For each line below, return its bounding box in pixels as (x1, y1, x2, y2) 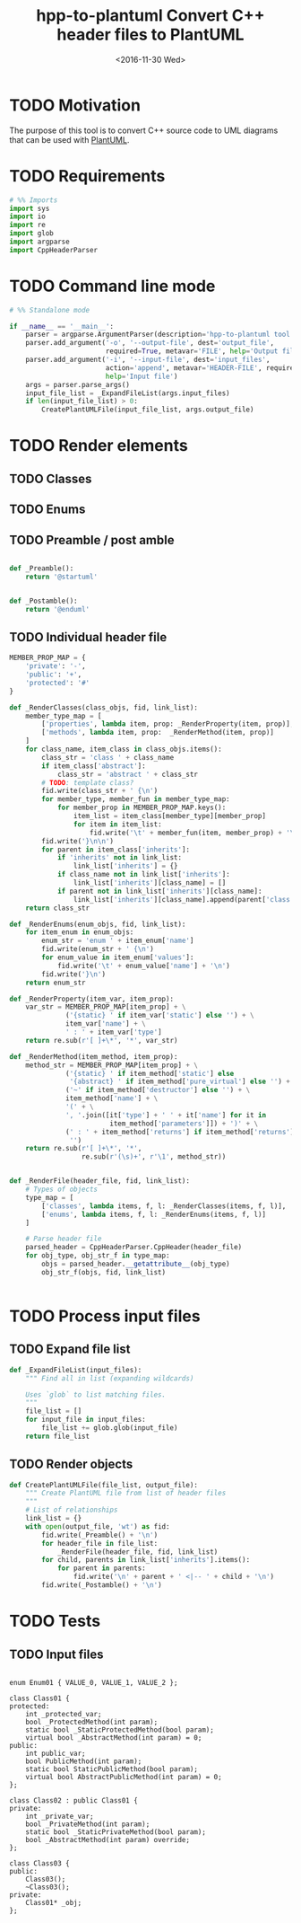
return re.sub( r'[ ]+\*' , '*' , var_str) (25, 1036, 178, 1045)
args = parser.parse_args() (25, 380, 130, 389)
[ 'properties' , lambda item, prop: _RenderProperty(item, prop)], (41, 719, 295, 728)
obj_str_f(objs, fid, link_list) (41, 1267, 167, 1276)
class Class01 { (9, 1694, 70, 1703)
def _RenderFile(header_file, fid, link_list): (9, 1177, 191, 1186)
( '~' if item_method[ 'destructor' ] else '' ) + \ (65, 1086, 251, 1095)
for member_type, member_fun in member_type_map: (41, 795, 230, 804)
